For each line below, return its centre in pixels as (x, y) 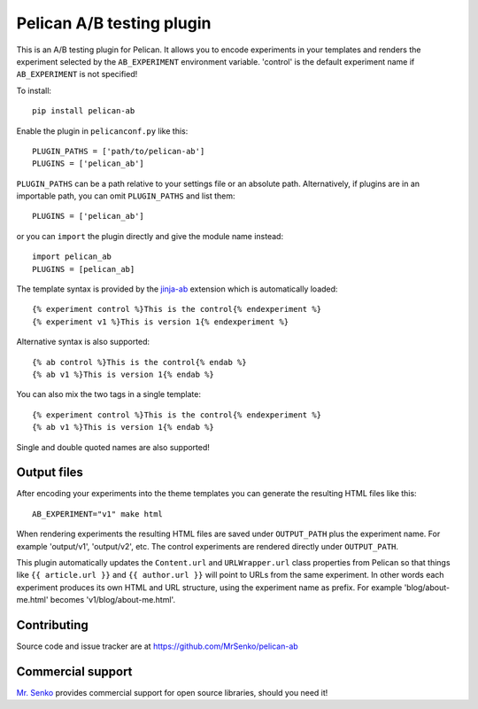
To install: (34, 90)
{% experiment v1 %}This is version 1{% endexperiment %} (161, 322)
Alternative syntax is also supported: (83, 342)
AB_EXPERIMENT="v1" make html (98, 514)
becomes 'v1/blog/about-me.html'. (113, 600)
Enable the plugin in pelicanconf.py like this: (102, 131)
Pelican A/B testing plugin (114, 23)
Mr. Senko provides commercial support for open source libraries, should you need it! (172, 692)
